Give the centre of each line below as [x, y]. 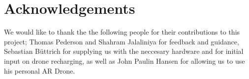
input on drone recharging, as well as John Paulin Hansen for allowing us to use [124, 60]
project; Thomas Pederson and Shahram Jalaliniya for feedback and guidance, [122, 41]
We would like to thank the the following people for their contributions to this [122, 32]
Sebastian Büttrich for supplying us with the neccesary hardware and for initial [124, 51]
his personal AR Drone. [40, 70]
